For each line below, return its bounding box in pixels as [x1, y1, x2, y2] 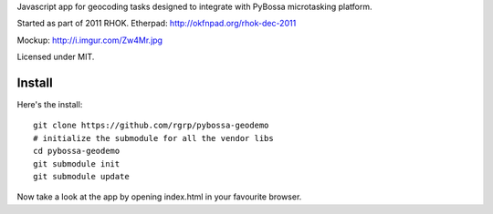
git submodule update [33, 171, 130, 182]
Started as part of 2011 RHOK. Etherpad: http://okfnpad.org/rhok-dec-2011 [16, 18, 297, 29]
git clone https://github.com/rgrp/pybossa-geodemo [33, 120, 269, 131]
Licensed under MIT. [16, 51, 95, 63]
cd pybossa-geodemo [33, 146, 121, 157]
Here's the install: [16, 99, 83, 110]
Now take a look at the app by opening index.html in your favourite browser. [16, 191, 302, 202]
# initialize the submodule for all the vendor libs [33, 133, 274, 143]
